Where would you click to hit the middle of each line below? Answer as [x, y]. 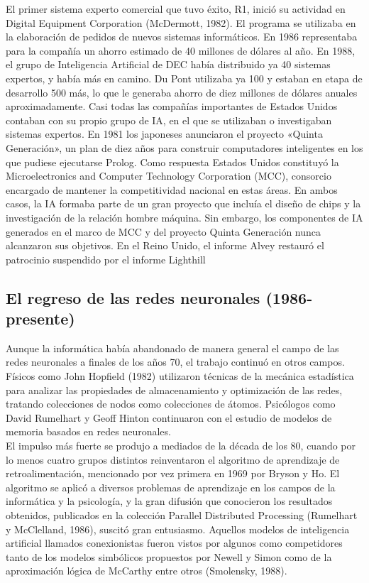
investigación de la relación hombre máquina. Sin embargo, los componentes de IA [184, 217]
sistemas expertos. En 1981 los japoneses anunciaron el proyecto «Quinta [164, 134]
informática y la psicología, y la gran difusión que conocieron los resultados [169, 501]
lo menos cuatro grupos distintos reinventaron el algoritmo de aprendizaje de [173, 459]
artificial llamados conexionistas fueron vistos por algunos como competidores [174, 543]
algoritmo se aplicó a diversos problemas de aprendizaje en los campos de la [171, 487]
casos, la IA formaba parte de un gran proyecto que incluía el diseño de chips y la [183, 203]
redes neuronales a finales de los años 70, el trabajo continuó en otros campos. [175, 362]
